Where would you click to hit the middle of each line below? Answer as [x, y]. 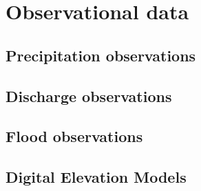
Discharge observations [89, 95]
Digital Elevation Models [96, 177]
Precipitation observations [101, 55]
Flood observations [74, 136]
